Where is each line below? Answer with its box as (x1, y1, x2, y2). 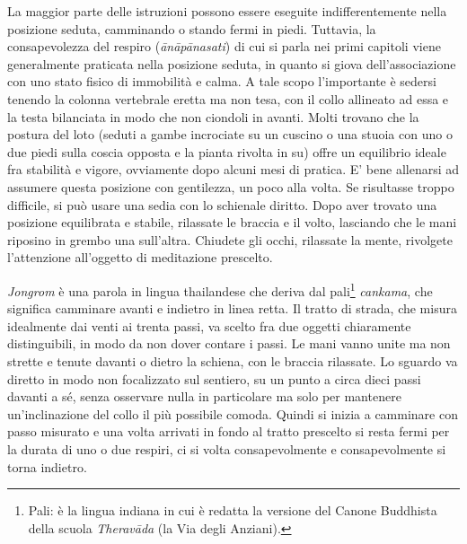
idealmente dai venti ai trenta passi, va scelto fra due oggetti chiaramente (7, 316, 411, 335)
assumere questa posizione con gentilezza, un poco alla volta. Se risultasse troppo (7, 177, 454, 196)
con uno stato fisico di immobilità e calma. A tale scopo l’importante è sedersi (7, 72, 436, 91)
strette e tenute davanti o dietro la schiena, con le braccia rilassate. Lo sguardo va (7, 351, 458, 370)
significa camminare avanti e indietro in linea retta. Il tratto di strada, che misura (7, 299, 457, 318)
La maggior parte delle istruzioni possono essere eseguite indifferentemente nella (7, 2, 447, 20)
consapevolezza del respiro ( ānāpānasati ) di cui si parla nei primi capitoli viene (7, 37, 441, 56)
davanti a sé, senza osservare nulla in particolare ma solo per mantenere (7, 387, 401, 406)
